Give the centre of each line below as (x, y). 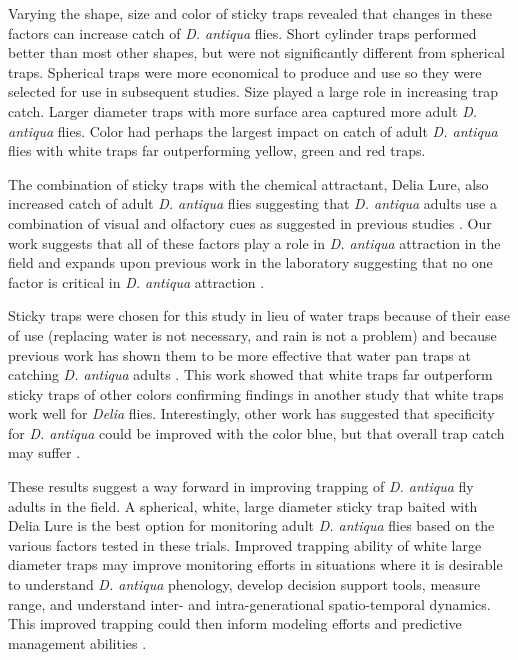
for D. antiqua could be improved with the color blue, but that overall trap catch (256, 432)
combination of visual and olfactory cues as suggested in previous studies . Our (250, 222)
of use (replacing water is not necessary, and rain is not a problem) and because (252, 334)
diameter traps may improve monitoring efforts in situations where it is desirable (255, 564)
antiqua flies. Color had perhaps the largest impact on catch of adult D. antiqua (253, 130)
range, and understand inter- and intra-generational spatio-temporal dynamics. (249, 603)
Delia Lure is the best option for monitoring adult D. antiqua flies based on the (251, 525)
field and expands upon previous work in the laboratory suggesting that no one (250, 262)
